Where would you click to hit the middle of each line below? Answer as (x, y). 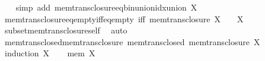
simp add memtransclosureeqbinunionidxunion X (106, 7)
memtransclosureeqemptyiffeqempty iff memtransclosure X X (124, 18)
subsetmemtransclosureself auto (66, 30)
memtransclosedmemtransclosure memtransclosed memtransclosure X (132, 41)
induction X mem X (50, 53)
